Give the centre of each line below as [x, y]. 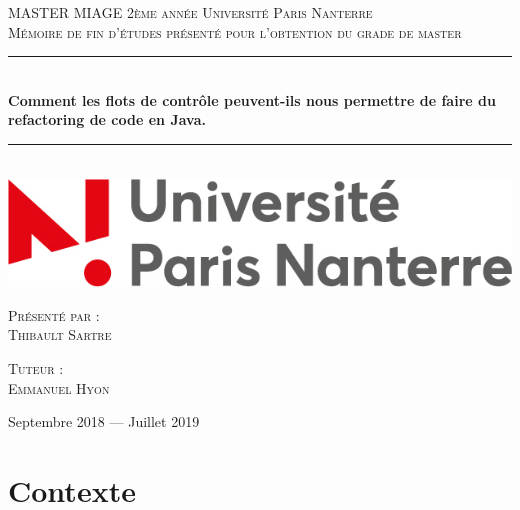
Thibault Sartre [60, 334]
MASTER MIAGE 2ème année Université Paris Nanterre [190, 12]
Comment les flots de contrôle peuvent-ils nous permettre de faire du [252, 99]
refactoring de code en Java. [107, 119]
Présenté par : [54, 314]
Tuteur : [36, 367]
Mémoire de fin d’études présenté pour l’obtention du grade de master [235, 31]
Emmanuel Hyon [59, 387]
